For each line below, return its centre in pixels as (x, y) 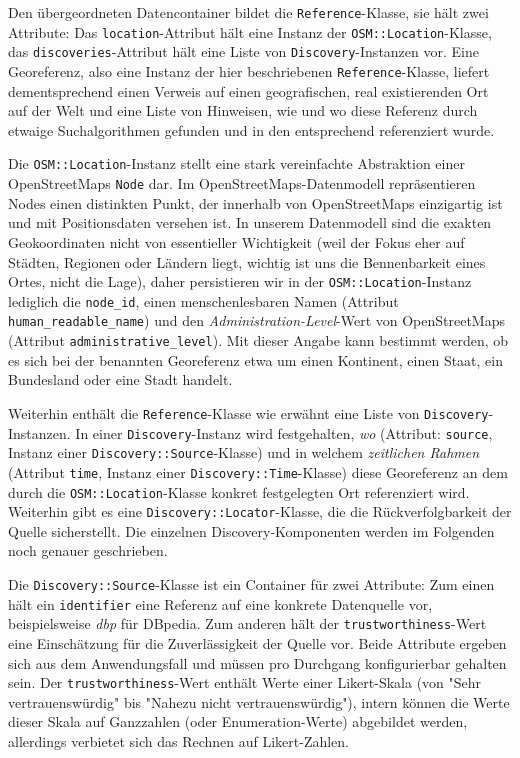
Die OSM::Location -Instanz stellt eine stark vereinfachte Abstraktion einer (236, 163)
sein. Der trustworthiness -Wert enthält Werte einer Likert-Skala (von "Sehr (245, 682)
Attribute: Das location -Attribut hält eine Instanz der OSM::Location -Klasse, (250, 31)
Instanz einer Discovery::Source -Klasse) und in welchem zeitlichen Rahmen (244, 452)
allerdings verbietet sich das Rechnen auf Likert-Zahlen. (179, 741)
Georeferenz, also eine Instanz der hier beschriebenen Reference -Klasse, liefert (249, 70)
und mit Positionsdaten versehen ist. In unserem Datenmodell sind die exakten (250, 222)
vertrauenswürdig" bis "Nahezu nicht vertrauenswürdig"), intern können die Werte (259, 701)
